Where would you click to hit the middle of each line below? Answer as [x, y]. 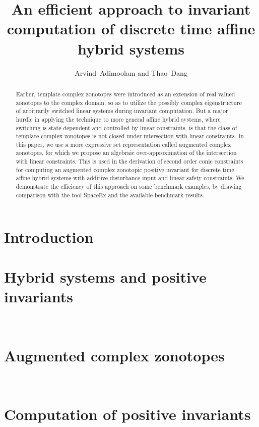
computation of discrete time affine [131, 29]
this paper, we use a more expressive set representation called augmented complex [123, 144]
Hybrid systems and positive [105, 276]
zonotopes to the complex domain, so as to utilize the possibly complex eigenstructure [129, 102]
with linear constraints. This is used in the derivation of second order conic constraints [129, 161]
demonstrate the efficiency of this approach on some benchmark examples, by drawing [129, 186]
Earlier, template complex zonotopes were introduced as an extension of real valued [125, 94]
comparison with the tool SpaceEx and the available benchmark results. [110, 195]
